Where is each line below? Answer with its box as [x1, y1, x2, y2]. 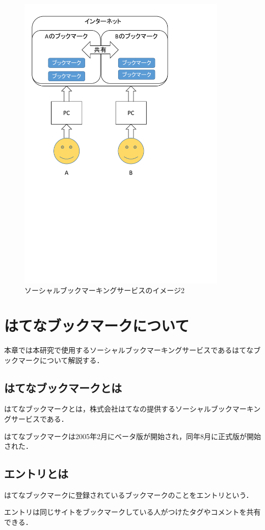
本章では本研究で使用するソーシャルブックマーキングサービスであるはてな [4, 344, 254, 355]
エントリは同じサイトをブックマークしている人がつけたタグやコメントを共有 [4, 507, 261, 517]
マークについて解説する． [18, 354, 104, 365]
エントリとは [4, 466, 68, 481]
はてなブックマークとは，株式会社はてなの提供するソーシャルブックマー [4, 403, 247, 414]
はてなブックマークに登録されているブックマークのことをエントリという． [4, 489, 253, 500]
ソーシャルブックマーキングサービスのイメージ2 [24, 285, 185, 296]
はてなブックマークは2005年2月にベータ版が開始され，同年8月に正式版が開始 [4, 430, 261, 441]
